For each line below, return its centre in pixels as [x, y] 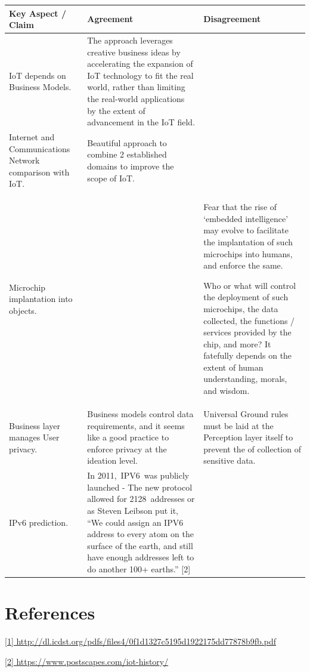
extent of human [233, 367]
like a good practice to [128, 437]
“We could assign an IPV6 [135, 522]
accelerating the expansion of [140, 64]
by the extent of [116, 110]
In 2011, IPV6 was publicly [138, 475]
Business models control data [140, 413]
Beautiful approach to [127, 142]
